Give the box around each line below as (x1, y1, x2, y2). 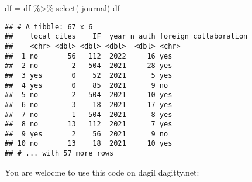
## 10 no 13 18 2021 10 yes (5, 139, 172, 148)
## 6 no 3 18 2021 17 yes (5, 100, 172, 109)
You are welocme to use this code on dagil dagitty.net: (5, 166, 199, 178)
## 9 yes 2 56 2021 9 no (5, 129, 168, 138)
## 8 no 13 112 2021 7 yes (5, 120, 172, 129)
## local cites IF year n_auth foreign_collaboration (5, 32, 248, 41)
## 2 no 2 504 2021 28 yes (5, 61, 172, 70)
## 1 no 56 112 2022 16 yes (5, 51, 172, 60)
